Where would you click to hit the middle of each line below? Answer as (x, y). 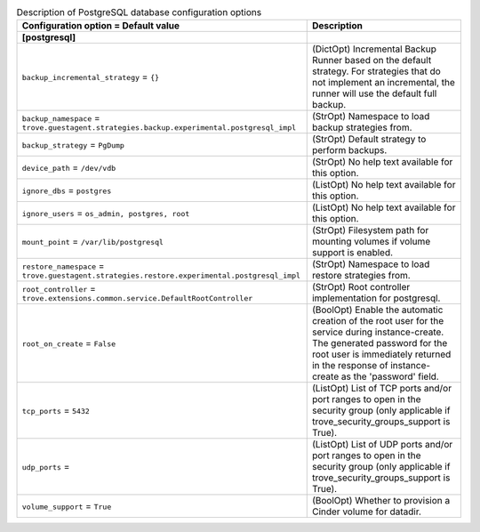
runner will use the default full (374, 93)
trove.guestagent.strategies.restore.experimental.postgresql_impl (161, 275)
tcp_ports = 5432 (56, 411)
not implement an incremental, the (383, 83)
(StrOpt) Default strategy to (369, 140)
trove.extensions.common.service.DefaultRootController (137, 298)
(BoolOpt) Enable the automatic (377, 310)
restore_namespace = (63, 265)
